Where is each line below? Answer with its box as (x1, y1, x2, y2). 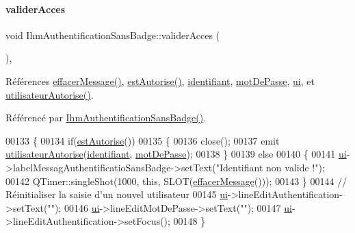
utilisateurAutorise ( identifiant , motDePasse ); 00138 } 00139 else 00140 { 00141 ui (5, 147, 347, 161)
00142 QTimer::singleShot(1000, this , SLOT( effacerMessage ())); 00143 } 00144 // (5, 173, 347, 188)
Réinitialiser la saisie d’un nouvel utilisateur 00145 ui (5, 187, 228, 201)
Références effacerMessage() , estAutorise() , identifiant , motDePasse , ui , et (5, 73, 315, 88)
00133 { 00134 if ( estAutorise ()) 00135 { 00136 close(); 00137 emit (5, 133, 280, 147)
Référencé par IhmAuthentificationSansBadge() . (5, 110, 207, 125)
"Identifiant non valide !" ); (215, 160, 325, 174)
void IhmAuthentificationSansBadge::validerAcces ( (5, 27, 220, 42)
